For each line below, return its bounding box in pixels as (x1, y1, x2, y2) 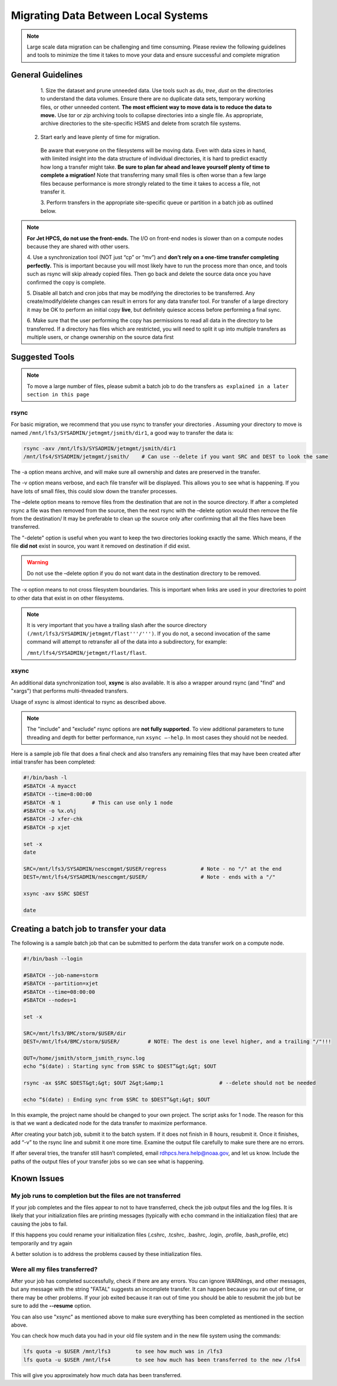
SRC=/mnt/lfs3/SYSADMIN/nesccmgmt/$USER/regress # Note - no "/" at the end (23, 865, 282, 872)
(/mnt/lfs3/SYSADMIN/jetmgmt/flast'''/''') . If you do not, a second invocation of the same (27, 630, 271, 637)
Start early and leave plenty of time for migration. (40, 133, 161, 140)
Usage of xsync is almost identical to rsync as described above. (11, 698, 166, 705)
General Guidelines (11, 70, 83, 80)
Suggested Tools (11, 352, 75, 362)
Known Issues (11, 1173, 64, 1183)
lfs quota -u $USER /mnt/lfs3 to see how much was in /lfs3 (23, 1348, 223, 1355)
